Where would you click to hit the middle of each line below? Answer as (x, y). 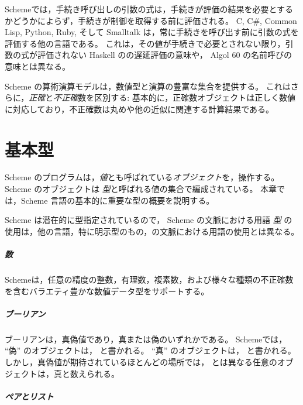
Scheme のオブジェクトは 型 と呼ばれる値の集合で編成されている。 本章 (141, 189)
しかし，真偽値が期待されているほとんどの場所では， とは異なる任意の (141, 361)
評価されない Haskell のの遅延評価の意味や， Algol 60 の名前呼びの (165, 55)
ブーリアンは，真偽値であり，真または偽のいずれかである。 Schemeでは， (146, 339)
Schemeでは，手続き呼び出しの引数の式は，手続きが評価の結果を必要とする (149, 9)
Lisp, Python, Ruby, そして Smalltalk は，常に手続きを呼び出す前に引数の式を (152, 32)
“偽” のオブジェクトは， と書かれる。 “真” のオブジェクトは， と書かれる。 (150, 350)
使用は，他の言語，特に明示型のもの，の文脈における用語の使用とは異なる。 (152, 231)
